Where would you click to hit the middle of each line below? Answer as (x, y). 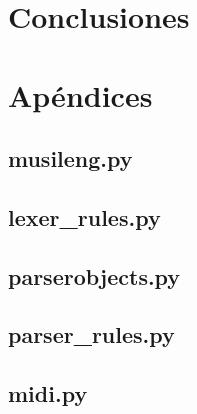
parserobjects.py (94, 275)
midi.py (48, 393)
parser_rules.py (91, 334)
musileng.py (70, 158)
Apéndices (80, 94)
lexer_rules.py (84, 216)
